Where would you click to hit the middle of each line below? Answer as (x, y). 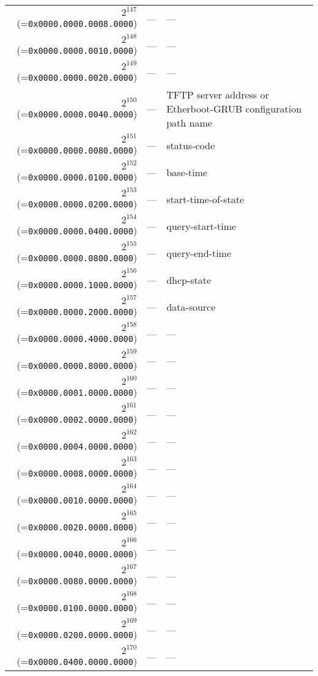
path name (189, 123)
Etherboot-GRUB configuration (234, 109)
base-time (187, 172)
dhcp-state (189, 280)
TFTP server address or (218, 95)
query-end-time (199, 253)
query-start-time (202, 226)
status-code (191, 145)
